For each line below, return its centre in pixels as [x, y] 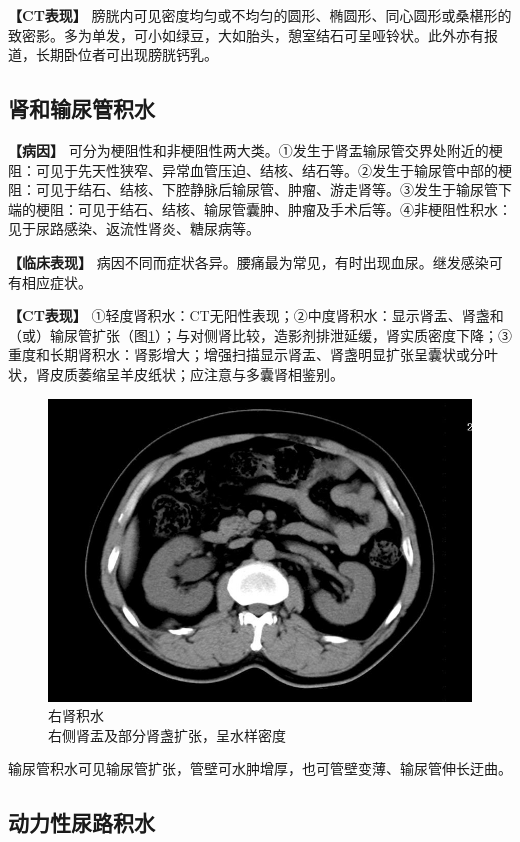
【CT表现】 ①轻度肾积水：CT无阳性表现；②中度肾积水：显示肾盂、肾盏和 [256, 315]
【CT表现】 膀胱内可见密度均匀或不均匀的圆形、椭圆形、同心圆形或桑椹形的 [260, 15]
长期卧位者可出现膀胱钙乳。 [126, 54]
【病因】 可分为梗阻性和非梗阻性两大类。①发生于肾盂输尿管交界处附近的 [248, 149]
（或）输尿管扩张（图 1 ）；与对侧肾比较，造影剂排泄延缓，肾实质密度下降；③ [260, 334]
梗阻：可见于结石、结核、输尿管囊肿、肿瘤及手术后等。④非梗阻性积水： [273, 208]
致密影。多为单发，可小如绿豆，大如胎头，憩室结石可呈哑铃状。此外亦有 [246, 34]
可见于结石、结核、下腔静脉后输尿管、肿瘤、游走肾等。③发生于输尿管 [266, 189]
